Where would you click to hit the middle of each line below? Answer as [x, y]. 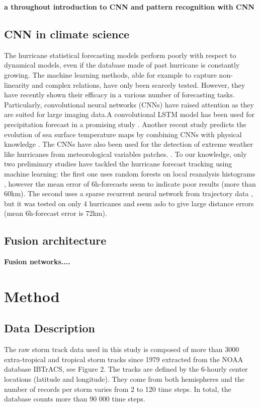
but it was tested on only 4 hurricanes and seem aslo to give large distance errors [129, 203]
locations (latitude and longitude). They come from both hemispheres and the [124, 379]
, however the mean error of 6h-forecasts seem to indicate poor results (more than [130, 183]
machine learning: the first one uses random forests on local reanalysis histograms [130, 173]
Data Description [50, 328]
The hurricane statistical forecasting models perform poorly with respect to [120, 55]
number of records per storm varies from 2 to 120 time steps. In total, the [118, 389]
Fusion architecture [55, 240]
